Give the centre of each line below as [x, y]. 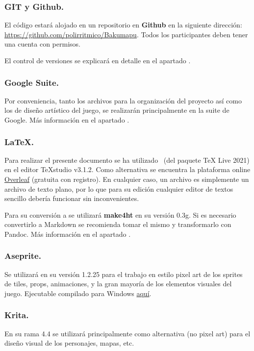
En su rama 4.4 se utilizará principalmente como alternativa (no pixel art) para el [127, 333]
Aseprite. [23, 256]
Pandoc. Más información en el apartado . [68, 234]
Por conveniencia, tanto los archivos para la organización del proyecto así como [123, 100]
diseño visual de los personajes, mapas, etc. [69, 343]
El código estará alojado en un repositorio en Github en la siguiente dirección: [123, 25]
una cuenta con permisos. [42, 44]
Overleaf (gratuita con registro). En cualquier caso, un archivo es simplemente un [127, 179]
